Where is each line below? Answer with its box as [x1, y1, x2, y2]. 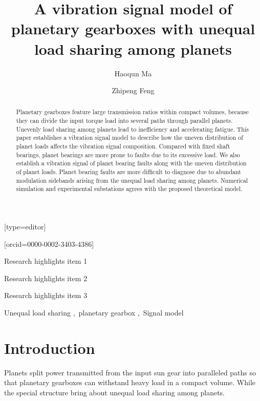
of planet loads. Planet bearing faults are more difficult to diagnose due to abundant [16, 167, 241, 176]
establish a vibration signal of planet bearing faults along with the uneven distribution [16, 159, 247, 167]
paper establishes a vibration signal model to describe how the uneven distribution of [16, 133, 243, 142]
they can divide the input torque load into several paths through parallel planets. [16, 116, 233, 125]
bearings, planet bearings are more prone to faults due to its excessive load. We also [16, 150, 241, 159]
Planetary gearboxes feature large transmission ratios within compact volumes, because [16, 108, 249, 116]
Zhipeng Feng [112, 85, 155, 96]
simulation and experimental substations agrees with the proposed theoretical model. [16, 184, 243, 193]
